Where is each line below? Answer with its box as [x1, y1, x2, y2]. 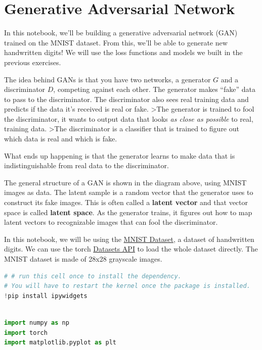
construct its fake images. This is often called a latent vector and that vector [4, 197, 248, 208]
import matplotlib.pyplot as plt [4, 339, 116, 346]
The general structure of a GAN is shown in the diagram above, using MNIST [4, 177, 247, 187]
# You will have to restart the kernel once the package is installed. [4, 282, 250, 290]
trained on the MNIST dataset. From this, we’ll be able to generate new [4, 37, 228, 47]
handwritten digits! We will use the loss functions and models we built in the [4, 47, 243, 58]
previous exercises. [4, 57, 61, 67]
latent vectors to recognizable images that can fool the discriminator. [4, 217, 218, 227]
